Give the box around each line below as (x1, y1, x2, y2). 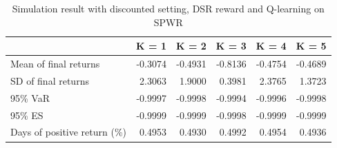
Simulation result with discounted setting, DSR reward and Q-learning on (12, 1, 325, 15)
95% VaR (10, 90, 50, 105)
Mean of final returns (10, 56, 100, 71)
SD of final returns (10, 73, 89, 87)
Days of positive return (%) (10, 125, 127, 139)
